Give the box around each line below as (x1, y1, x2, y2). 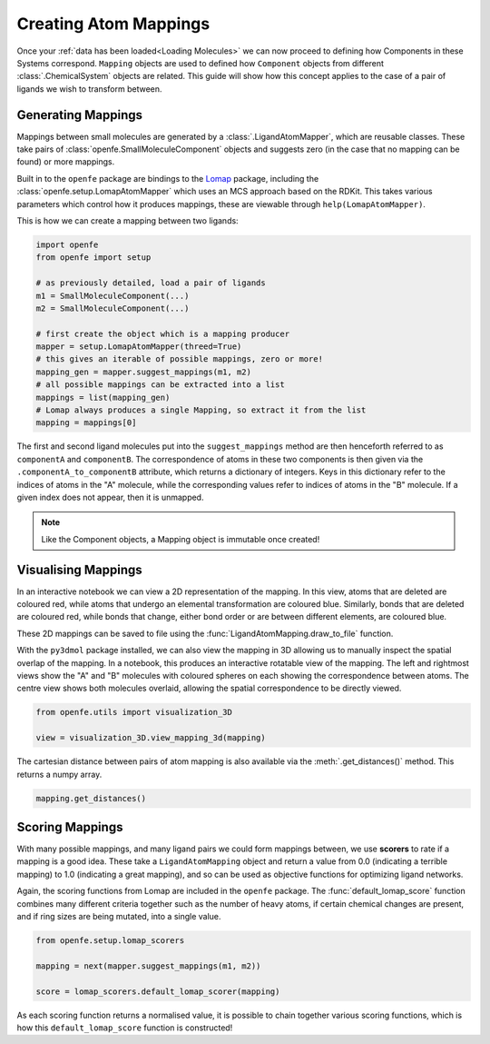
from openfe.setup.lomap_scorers (35, 935, 185, 945)
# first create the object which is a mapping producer (35, 328, 290, 339)
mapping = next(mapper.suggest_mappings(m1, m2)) (35, 960, 261, 971)
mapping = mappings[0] (35, 418, 137, 428)
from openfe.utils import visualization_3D (35, 707, 233, 718)
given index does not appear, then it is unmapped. (16, 492, 204, 502)
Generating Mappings (16, 107, 143, 123)
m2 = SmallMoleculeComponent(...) (35, 303, 190, 313)
